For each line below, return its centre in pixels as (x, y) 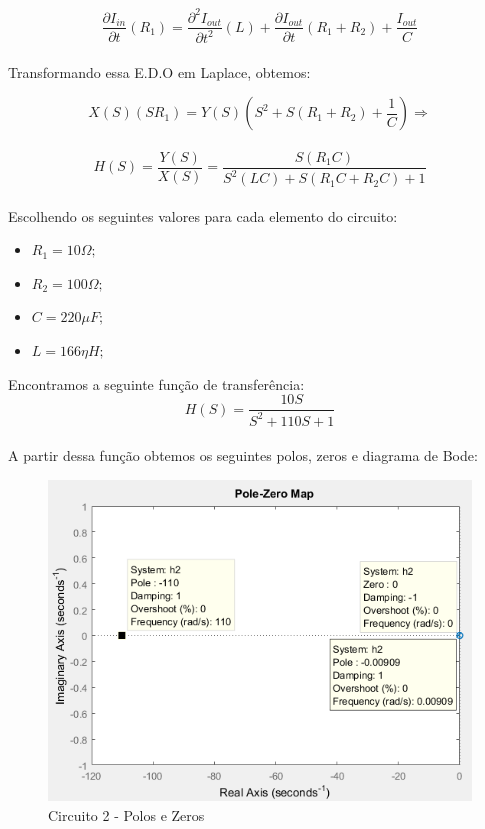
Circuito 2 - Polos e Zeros (126, 814)
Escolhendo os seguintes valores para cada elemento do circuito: (203, 215)
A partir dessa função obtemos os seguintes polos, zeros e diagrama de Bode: (243, 455)
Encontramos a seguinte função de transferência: (156, 383)
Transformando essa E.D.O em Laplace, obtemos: (159, 71)
